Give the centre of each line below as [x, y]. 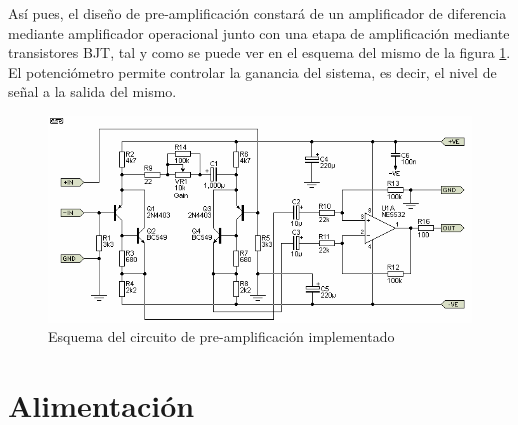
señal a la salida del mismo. [92, 91]
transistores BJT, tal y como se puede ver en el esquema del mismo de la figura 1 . [259, 52]
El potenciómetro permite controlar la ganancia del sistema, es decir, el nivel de [252, 71]
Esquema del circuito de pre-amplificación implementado [221, 336]
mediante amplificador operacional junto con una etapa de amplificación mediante [259, 32]
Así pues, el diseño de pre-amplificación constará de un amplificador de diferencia [257, 13]
